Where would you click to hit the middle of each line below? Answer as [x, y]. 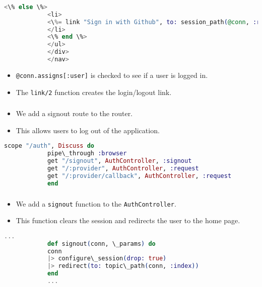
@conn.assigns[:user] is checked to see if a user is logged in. [112, 75]
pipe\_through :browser [87, 154]
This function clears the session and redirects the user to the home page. [128, 220]
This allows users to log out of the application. [88, 130]
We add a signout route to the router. [74, 113]
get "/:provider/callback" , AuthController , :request [139, 176]
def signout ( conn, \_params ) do [101, 244]
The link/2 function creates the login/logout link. [94, 92]
